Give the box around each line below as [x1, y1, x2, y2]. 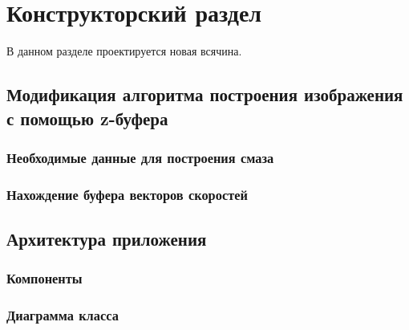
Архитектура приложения [6, 226, 207, 251]
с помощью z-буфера [6, 105, 168, 130]
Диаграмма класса [6, 305, 119, 325]
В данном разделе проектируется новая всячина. [6, 43, 242, 59]
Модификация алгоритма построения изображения [6, 82, 403, 107]
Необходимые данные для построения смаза [6, 147, 274, 167]
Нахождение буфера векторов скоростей [6, 184, 248, 204]
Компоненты [6, 268, 83, 288]
